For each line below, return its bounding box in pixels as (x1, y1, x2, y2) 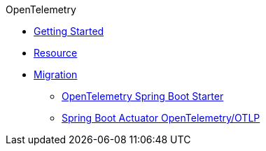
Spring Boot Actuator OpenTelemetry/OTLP (62, 112, 260, 124)
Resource (34, 47, 78, 59)
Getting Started (34, 25, 104, 37)
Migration (34, 69, 78, 80)
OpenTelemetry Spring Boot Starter (62, 90, 224, 102)
